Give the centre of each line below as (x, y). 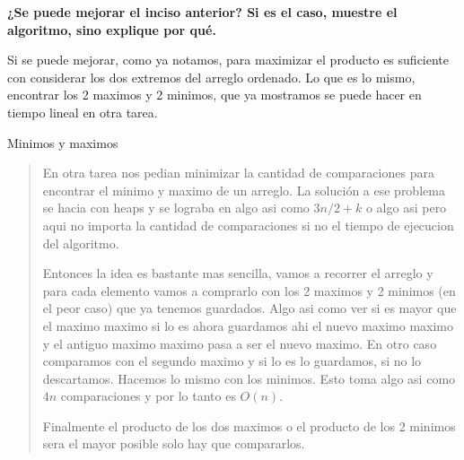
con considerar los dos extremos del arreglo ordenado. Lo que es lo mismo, (211, 77)
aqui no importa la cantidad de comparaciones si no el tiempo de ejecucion (248, 225)
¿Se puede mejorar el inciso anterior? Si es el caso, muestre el (202, 12)
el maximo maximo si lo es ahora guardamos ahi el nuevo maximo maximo (248, 325)
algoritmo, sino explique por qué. (112, 29)
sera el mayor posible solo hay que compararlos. (174, 443)
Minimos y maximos (63, 142)
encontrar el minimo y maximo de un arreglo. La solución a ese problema (244, 190)
